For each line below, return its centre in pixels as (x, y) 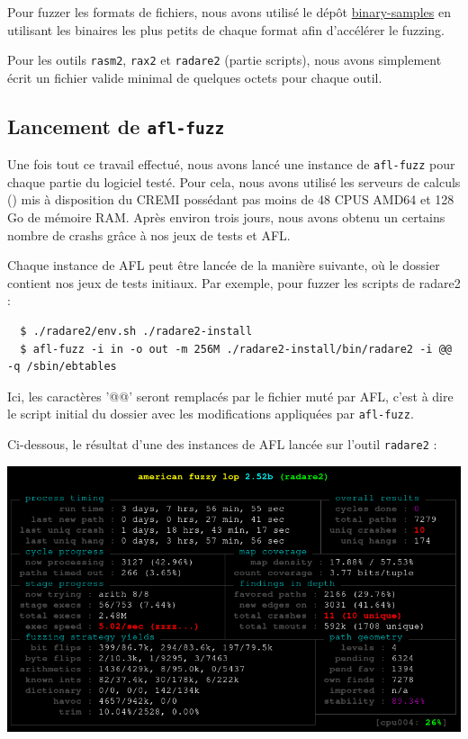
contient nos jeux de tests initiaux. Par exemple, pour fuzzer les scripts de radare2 (234, 282)
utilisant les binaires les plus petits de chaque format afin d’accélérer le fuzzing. (226, 29)
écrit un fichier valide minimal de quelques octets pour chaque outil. (195, 77)
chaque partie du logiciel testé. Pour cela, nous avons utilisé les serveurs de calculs (234, 181)
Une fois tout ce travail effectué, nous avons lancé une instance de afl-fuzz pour (231, 164)
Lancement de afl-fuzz (116, 126)
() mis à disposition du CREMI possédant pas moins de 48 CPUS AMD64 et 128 (231, 199)
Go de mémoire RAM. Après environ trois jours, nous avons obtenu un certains (226, 217)
